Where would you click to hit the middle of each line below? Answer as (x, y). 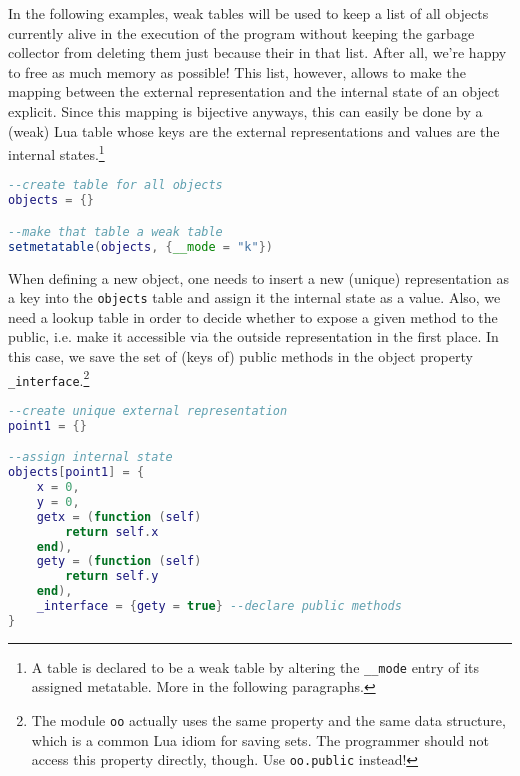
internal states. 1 (56, 152)
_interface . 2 (49, 378)
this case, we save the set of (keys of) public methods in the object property (240, 356)
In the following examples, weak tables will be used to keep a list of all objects (248, 13)
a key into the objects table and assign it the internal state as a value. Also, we (254, 297)
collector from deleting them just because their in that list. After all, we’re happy (257, 52)
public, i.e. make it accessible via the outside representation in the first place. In (253, 336)
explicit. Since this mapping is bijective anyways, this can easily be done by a (245, 110)
